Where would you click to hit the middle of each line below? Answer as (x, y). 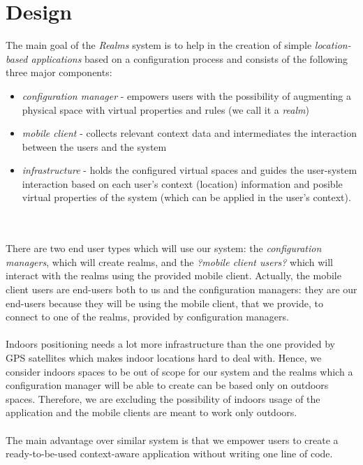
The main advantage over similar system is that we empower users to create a (172, 440)
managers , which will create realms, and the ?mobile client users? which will (169, 261)
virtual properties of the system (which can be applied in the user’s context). (186, 197)
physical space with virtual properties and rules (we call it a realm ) (165, 109)
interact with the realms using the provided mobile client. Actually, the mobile (173, 275)
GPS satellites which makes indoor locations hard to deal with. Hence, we (164, 357)
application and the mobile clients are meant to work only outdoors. (151, 412)
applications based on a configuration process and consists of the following (190, 58)
